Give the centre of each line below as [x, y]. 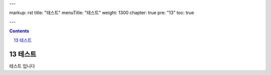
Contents [19, 31]
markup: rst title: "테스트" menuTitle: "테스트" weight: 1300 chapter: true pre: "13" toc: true [102, 13]
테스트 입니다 [22, 66]
